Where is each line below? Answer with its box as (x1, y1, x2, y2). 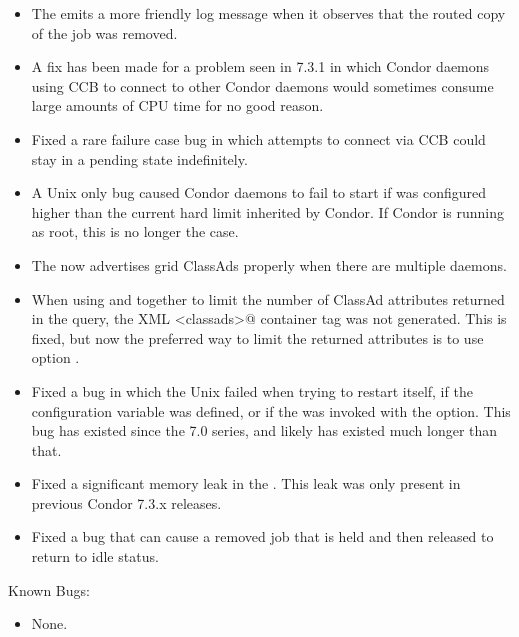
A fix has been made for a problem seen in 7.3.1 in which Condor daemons (31, 56, 490, 77)
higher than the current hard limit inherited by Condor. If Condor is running (31, 201, 505, 222)
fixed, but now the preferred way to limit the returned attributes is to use (31, 327, 484, 348)
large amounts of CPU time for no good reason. (31, 95, 324, 116)
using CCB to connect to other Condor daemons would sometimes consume (31, 75, 494, 96)
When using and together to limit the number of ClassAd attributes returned (31, 288, 505, 309)
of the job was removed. (31, 22, 178, 43)
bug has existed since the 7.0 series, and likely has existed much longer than (31, 420, 498, 441)
